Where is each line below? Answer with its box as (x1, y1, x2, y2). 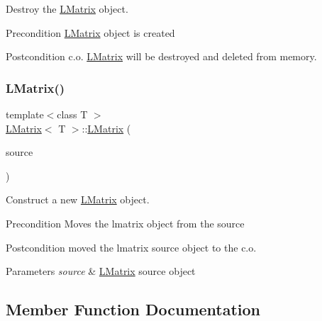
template (6, 107, 44, 121)
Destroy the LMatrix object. (6, 1, 128, 16)
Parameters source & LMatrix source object (6, 264, 196, 278)
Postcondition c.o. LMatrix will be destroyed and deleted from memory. (6, 49, 317, 64)
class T (57, 107, 88, 121)
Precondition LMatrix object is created (6, 25, 175, 40)
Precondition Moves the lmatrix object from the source (6, 215, 245, 230)
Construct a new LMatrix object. (6, 192, 150, 207)
